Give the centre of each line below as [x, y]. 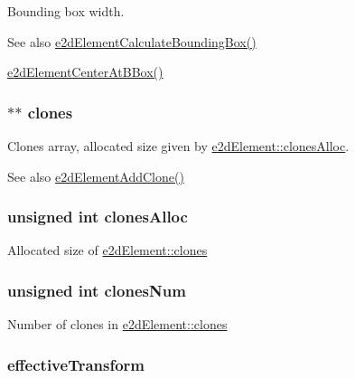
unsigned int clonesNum [97, 290]
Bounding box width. [66, 11]
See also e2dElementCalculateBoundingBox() [132, 41]
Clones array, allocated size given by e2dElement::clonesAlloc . [178, 146]
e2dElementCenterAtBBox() [85, 72]
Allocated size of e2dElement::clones [107, 250]
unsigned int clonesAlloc [98, 217]
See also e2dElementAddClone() [96, 176]
